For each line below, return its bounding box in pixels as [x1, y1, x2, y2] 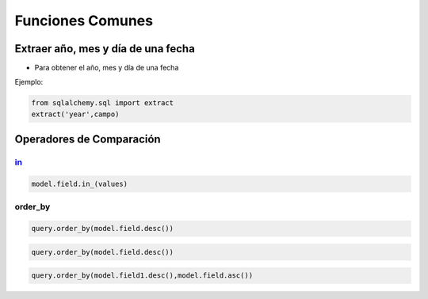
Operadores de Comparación [14, 133, 162, 146]
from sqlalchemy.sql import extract [31, 99, 174, 108]
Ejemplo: [14, 78, 44, 87]
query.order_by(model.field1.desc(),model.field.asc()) [31, 271, 254, 280]
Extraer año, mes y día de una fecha [14, 42, 196, 55]
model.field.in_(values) [31, 179, 128, 188]
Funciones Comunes [14, 12, 154, 29]
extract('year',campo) [31, 109, 120, 119]
